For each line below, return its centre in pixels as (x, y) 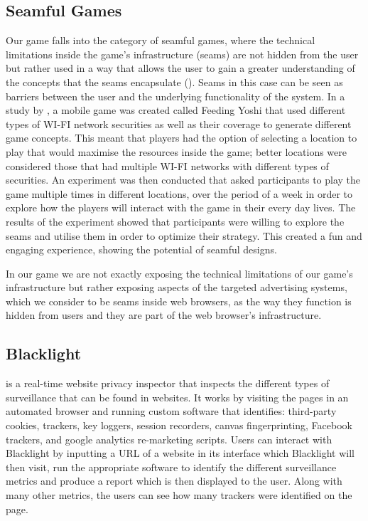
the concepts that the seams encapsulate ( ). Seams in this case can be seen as (174, 81)
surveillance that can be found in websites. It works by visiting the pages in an (177, 397)
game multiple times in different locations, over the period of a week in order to (179, 193)
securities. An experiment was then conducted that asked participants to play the (183, 180)
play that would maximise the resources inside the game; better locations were (176, 151)
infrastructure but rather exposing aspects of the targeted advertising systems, (177, 287)
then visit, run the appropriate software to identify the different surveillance (171, 467)
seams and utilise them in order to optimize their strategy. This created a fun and (184, 235)
